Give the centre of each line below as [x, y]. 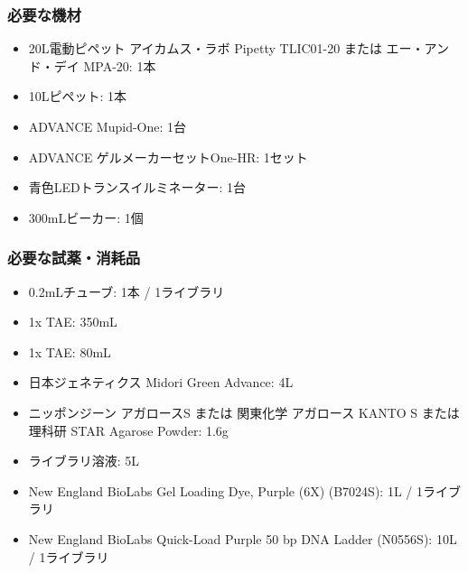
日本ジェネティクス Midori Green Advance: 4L [161, 382]
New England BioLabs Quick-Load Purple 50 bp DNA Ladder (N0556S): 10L [243, 538]
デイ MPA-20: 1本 [105, 65]
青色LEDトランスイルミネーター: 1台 [137, 187]
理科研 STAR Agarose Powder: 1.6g [128, 430]
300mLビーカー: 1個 [86, 217]
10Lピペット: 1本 [78, 96]
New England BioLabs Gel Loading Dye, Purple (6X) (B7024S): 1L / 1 [225, 490]
